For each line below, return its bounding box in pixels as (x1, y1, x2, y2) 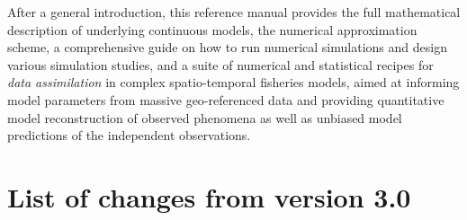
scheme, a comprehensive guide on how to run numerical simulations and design (7, 38, 447, 57)
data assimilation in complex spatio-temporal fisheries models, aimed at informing (7, 73, 460, 92)
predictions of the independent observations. (7, 126, 251, 145)
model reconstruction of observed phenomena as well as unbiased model (7, 108, 402, 127)
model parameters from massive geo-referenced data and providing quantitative (7, 90, 445, 109)
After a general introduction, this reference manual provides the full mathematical (7, 3, 461, 21)
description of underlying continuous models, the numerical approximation (7, 20, 418, 39)
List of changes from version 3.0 (7, 178, 411, 215)
